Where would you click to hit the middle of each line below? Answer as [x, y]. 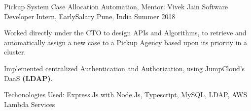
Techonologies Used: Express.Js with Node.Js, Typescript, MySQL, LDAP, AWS [126, 95]
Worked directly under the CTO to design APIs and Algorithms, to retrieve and [125, 33]
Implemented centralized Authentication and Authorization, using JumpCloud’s [125, 68]
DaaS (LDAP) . [28, 78]
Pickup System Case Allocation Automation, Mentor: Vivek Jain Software [116, 6]
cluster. [15, 52]
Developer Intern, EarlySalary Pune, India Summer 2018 [90, 16]
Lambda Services [30, 104]
